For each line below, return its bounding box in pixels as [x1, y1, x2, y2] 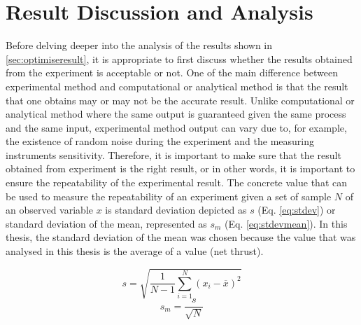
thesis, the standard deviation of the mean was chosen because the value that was [6, 230, 356, 244]
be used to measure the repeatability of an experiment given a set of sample [6, 188, 332, 203]
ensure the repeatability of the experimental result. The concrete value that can [6, 175, 347, 190]
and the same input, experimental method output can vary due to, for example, [6, 120, 347, 134]
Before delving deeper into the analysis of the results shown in [6, 38, 273, 53]
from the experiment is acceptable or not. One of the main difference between [6, 65, 339, 80]
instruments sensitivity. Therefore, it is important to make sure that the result [6, 147, 341, 162]
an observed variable [6, 202, 93, 217]
